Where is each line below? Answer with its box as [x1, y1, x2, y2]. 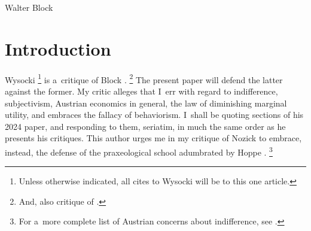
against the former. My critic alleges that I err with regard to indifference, [5, 84, 278, 97]
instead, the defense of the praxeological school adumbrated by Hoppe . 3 [5, 144, 273, 158]
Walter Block [5, 1, 53, 13]
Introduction [5, 36, 111, 60]
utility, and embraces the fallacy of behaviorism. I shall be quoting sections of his [5, 108, 304, 121]
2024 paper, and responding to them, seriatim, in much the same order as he [5, 120, 286, 132]
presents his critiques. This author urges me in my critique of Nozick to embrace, [5, 132, 302, 144]
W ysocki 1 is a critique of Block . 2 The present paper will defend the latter [5, 71, 283, 86]
